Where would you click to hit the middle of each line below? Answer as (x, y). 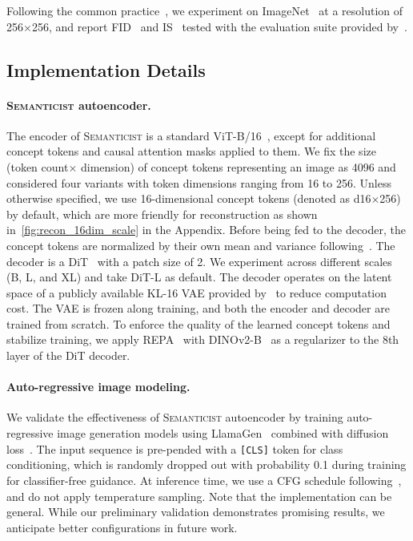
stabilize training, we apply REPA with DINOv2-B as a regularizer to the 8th (203, 339)
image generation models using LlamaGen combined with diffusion (223, 433)
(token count (38, 166)
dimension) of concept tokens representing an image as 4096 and (238, 166)
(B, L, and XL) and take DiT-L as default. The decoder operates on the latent (199, 277)
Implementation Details (106, 69)
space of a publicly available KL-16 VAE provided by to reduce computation (197, 292)
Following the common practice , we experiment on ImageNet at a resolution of (205, 10)
